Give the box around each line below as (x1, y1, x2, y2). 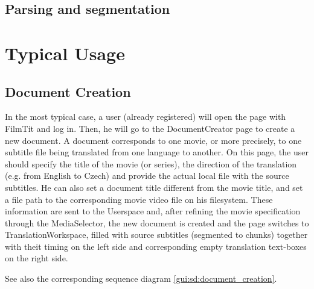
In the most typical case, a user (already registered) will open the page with (5, 110, 286, 123)
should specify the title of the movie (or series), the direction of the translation (5, 157, 297, 170)
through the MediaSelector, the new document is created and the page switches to (5, 216, 309, 229)
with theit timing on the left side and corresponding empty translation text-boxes (5, 240, 307, 252)
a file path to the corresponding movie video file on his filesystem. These (5, 193, 273, 205)
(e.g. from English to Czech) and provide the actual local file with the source (5, 169, 289, 182)
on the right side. (5, 252, 68, 264)
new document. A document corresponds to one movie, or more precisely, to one (5, 134, 302, 146)
